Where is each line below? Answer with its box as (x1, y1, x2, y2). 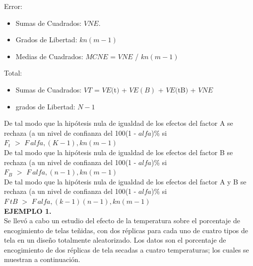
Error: (4, 1, 22, 11)
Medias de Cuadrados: (15, 51, 83, 61)
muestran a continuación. (4, 254, 80, 265)
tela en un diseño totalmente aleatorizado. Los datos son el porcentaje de (4, 235, 226, 245)
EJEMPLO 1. (4, 205, 52, 216)
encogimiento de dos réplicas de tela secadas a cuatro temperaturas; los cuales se (4, 244, 249, 255)
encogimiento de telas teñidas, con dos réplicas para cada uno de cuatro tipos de (4, 225, 249, 235)
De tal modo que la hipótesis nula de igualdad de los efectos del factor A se (4, 118, 233, 128)
